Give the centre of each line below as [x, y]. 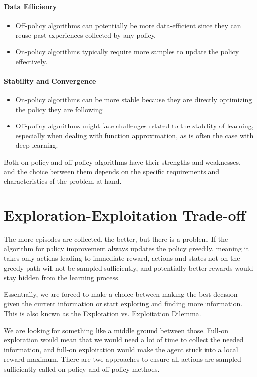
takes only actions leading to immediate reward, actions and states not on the [122, 258]
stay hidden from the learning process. [62, 277]
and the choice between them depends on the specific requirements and [112, 171]
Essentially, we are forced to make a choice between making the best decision [121, 294]
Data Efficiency [31, 6]
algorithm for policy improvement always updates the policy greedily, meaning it [126, 248]
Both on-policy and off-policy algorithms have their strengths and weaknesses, [122, 161]
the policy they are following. [60, 109]
